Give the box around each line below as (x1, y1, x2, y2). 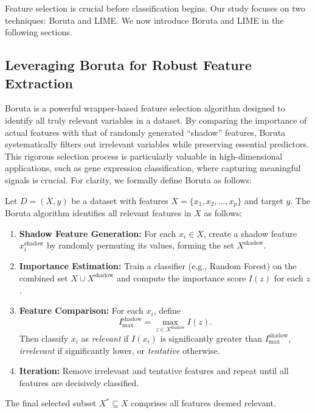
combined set (19, 271, 68, 284)
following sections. (5, 26, 72, 38)
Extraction (5, 73, 74, 92)
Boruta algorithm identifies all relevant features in (5, 206, 192, 219)
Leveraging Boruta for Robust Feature (5, 55, 252, 74)
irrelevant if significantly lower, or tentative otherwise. (19, 344, 220, 356)
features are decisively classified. (19, 376, 139, 389)
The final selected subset (5, 397, 97, 409)
